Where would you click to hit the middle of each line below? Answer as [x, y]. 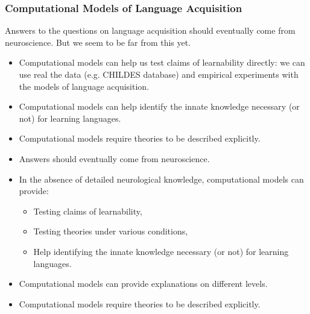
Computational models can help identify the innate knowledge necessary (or [159, 106]
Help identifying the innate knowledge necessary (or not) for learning [161, 251]
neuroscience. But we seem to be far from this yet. [98, 42]
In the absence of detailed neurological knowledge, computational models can [161, 179]
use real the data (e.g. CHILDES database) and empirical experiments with [159, 74]
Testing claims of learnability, [88, 211]
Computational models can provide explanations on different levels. [143, 284]
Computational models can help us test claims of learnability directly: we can [162, 62]
